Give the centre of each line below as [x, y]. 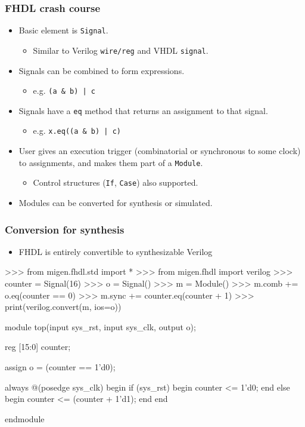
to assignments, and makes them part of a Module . [111, 162]
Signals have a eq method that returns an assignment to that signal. [143, 110]
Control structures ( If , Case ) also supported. [116, 182]
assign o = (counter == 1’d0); [60, 366]
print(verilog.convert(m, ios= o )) [63, 307]
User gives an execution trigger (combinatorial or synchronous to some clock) [160, 151]
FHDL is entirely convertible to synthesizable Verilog [116, 251]
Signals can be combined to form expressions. [102, 70]
